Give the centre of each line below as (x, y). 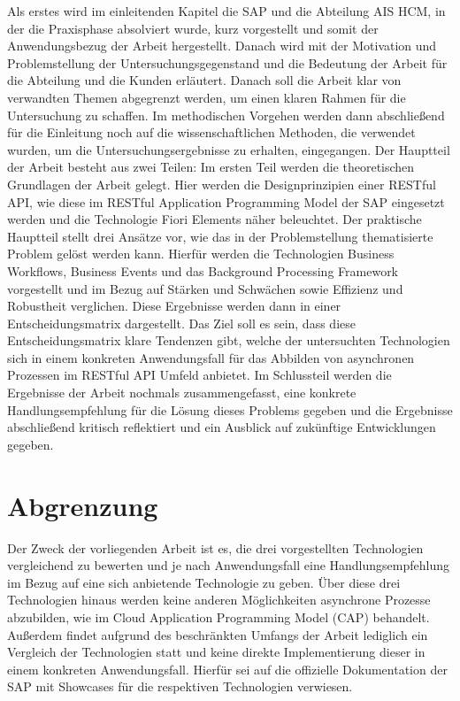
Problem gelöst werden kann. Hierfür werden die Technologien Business (201, 254)
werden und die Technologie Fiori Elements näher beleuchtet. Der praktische (215, 219)
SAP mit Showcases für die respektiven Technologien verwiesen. (180, 686)
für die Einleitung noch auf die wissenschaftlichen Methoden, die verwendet (211, 132)
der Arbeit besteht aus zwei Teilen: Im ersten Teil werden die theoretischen (211, 167)
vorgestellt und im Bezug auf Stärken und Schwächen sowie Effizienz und (205, 288)
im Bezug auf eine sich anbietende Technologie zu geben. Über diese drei (204, 582)
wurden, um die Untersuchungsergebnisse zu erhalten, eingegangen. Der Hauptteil (229, 149)
